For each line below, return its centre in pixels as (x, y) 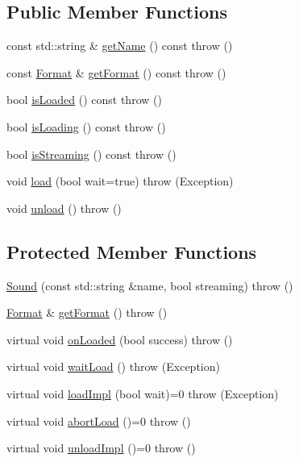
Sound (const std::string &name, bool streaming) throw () (150, 285)
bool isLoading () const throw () (86, 126)
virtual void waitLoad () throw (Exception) (113, 366)
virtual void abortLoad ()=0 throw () (99, 420)
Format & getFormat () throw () (87, 312)
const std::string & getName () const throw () (120, 46)
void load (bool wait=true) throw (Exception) (120, 181)
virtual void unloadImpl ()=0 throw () (101, 448)
